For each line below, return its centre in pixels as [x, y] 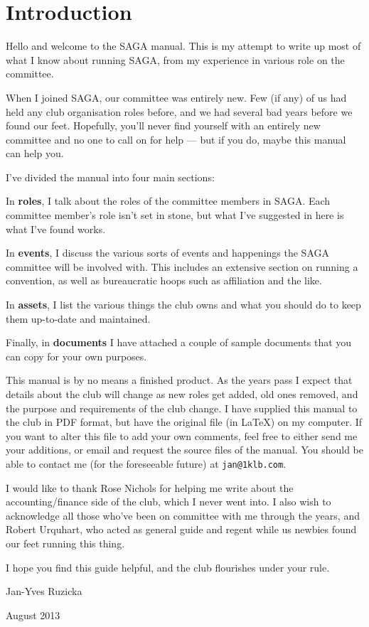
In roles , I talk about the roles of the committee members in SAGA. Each [168, 201]
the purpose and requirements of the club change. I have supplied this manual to [182, 408]
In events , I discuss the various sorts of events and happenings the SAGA [167, 253]
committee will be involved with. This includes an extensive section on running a [182, 266]
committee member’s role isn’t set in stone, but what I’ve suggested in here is [175, 215]
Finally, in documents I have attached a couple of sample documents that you [179, 342]
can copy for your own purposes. [76, 356]
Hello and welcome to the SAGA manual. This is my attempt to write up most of [183, 46]
